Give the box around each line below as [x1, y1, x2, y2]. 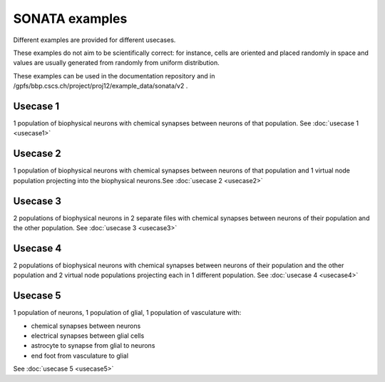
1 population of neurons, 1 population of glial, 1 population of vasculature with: [13, 309, 242, 317]
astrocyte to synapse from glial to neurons [31, 341, 155, 350]
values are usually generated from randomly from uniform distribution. [13, 58, 220, 67]
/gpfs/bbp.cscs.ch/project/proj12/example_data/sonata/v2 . [13, 82, 188, 91]
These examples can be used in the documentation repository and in [13, 71, 215, 80]
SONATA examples [13, 11, 128, 26]
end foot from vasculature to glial [31, 351, 128, 360]
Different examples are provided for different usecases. [13, 36, 176, 44]
